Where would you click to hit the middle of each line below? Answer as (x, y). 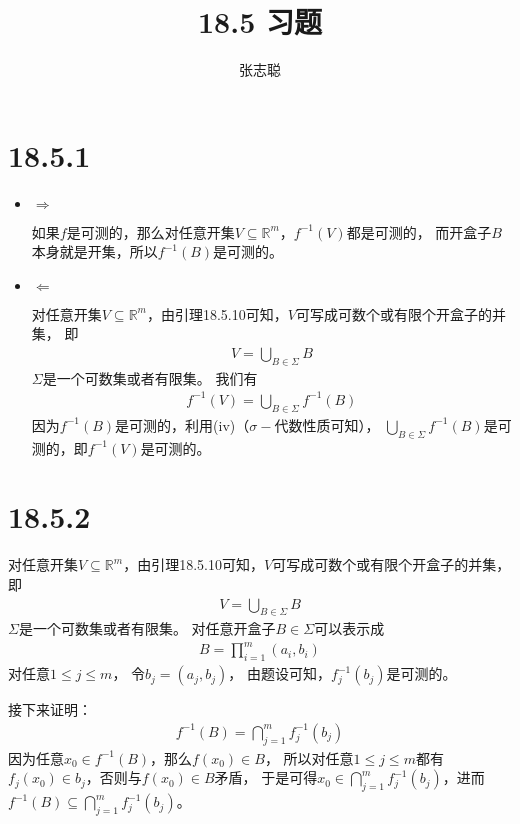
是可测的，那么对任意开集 (150, 231)
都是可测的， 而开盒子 (419, 231)
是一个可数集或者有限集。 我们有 (150, 377)
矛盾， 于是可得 (266, 777)
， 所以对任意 (309, 757)
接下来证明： (50, 709)
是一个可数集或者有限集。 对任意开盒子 (147, 628)
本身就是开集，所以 (94, 251)
